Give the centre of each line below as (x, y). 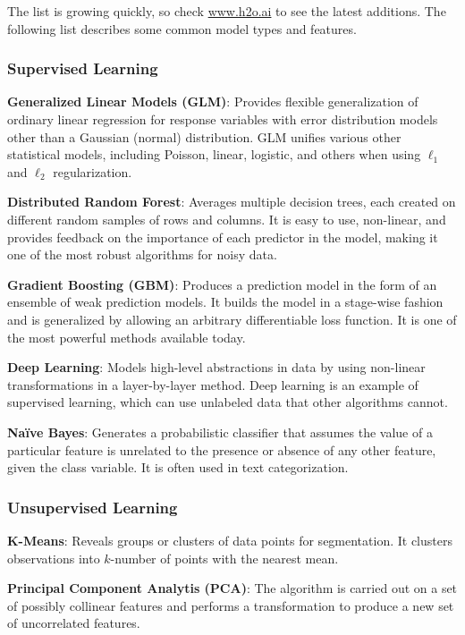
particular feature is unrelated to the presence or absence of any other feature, (222, 449)
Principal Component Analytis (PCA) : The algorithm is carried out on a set (232, 588)
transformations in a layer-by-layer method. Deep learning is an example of (213, 384)
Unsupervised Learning (93, 507)
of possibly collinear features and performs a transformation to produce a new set (231, 605)
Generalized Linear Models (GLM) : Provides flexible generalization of (213, 102)
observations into (54, 558)
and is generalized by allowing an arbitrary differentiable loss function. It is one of (232, 319)
